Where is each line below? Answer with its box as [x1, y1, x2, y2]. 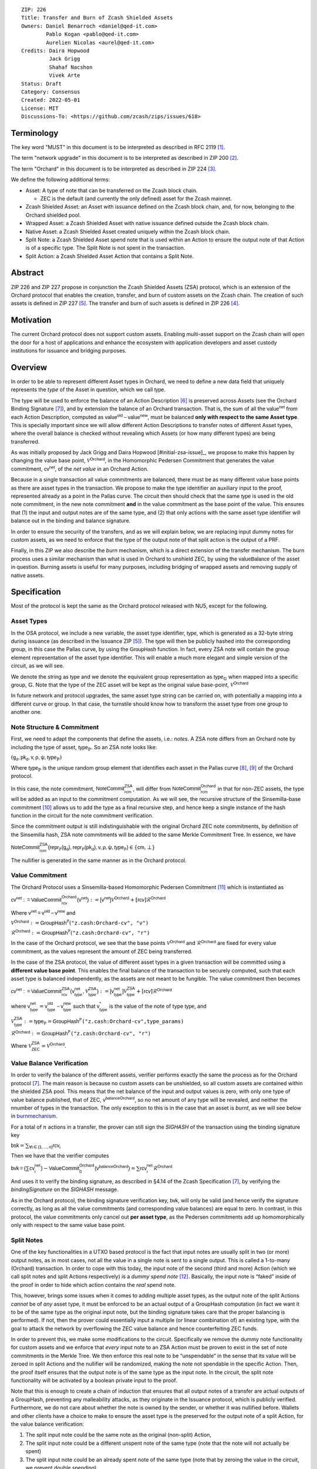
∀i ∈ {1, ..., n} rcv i [29, 1142, 61, 1150]
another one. [11, 709, 42, 716]
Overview [11, 362, 48, 373]
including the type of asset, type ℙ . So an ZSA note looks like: [11, 743, 157, 752]
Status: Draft [21, 80, 62, 87]
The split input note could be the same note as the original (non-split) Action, [25, 1431, 211, 1438]
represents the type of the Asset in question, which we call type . [11, 386, 166, 393]
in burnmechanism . [11, 1112, 58, 1119]
